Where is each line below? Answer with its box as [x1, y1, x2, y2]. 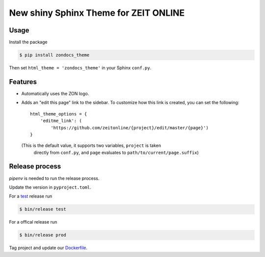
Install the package [9, 39, 48, 45]
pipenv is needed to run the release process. [9, 175, 100, 181]
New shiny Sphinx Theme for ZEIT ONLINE [9, 7, 185, 18]
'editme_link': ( [40, 118, 82, 124]
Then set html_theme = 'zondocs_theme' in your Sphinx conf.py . [9, 65, 152, 71]
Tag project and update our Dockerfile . [9, 245, 88, 251]
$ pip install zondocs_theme [19, 52, 90, 58]
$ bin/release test [19, 206, 66, 212]
